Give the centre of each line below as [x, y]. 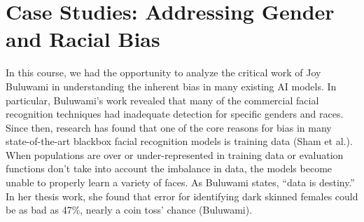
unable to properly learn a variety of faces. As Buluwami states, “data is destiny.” [180, 182]
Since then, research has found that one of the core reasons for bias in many [169, 127]
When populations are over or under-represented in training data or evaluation [175, 154]
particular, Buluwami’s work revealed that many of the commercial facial [162, 100]
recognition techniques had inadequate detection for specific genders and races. [175, 114]
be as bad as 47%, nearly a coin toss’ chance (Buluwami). [129, 210]
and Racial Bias [83, 39]
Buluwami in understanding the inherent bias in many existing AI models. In [171, 86]
